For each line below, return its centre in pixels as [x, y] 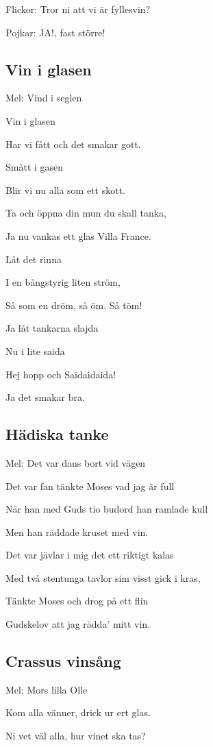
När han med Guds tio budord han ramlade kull [107, 509]
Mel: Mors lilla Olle [47, 689]
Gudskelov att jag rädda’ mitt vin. [78, 624]
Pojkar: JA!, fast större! [55, 32]
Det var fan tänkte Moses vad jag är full [90, 486]
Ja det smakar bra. [45, 397]
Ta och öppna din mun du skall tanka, [86, 213]
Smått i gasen [35, 167]
